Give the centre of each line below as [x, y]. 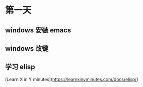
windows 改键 [27, 48]
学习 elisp [20, 67]
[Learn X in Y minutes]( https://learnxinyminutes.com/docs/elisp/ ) [72, 79]
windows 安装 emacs [38, 30]
